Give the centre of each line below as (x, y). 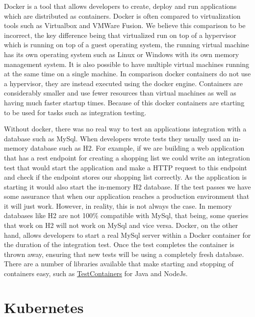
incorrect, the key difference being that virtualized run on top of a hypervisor (120, 35)
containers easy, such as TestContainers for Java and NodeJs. (96, 273)
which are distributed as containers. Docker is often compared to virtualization (122, 16)
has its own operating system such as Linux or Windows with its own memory (122, 54)
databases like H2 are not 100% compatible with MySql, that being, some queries (126, 215)
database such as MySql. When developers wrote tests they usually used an (117, 138)
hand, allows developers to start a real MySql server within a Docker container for (127, 235)
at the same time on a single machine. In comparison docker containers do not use (127, 74)
